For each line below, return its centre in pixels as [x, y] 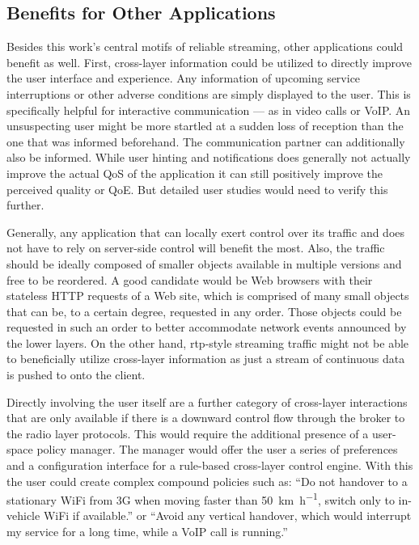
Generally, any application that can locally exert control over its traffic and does [206, 232]
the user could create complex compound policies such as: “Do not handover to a [207, 481]
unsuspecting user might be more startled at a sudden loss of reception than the [205, 126]
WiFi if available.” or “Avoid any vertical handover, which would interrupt [227, 515]
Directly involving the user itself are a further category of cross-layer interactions [207, 401]
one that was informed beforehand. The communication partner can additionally [206, 141]
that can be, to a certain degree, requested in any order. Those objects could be [204, 311]
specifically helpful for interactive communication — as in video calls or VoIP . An [209, 110]
